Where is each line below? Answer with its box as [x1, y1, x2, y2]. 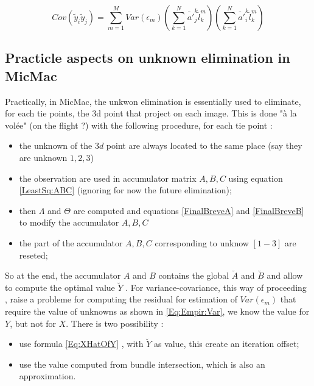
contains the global [158, 269, 229, 282]
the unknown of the [19, 139, 92, 152]
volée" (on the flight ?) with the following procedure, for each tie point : [5, 118, 273, 131]
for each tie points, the [5, 107, 89, 120]
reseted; [19, 248, 48, 261]
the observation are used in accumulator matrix [19, 171, 197, 184]
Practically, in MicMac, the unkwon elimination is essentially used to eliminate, [5, 95, 301, 107]
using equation [228, 171, 283, 184]
